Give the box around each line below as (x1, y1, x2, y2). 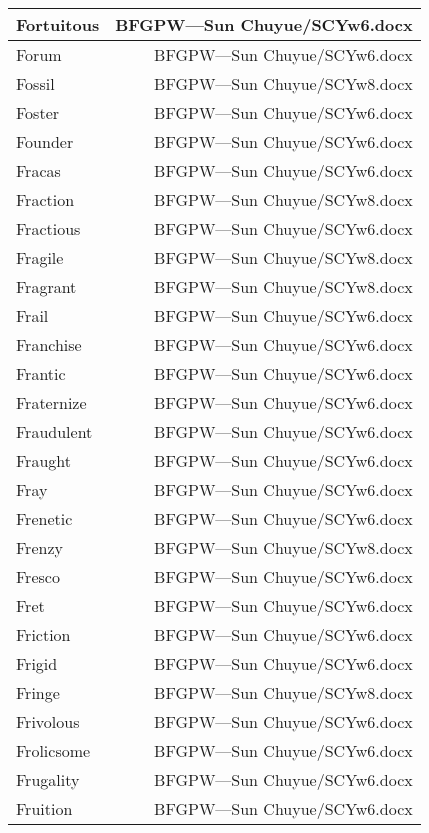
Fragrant (16, 275, 77, 298)
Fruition (16, 797, 73, 820)
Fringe (16, 681, 60, 704)
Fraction (16, 188, 75, 211)
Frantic (16, 362, 66, 385)
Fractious (16, 217, 81, 240)
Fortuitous (16, 13, 100, 36)
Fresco (16, 565, 60, 588)
